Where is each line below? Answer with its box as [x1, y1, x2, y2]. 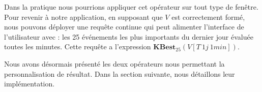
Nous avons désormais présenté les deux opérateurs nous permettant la [4, 58, 225, 69]
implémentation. [4, 78, 55, 89]
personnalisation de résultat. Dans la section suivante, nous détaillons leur [4, 68, 235, 79]
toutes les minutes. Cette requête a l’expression [4, 41, 151, 52]
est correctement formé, [171, 11, 245, 22]
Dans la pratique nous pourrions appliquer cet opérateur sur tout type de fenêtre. [4, 2, 258, 12]
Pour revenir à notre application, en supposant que [4, 11, 163, 22]
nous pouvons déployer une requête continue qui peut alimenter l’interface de [4, 21, 244, 32]
